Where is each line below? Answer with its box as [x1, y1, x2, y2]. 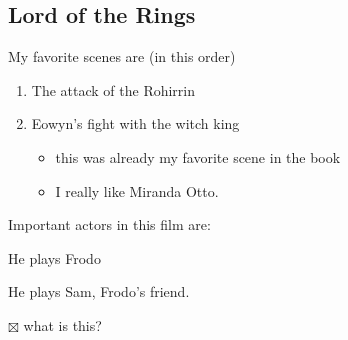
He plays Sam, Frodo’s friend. [8, 281, 190, 302]
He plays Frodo [8, 247, 101, 268]
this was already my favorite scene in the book [55, 146, 341, 167]
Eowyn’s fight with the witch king [31, 113, 240, 134]
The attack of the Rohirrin [31, 79, 196, 100]
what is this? [23, 314, 102, 335]
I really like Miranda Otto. [55, 180, 219, 201]
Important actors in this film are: [8, 214, 211, 235]
